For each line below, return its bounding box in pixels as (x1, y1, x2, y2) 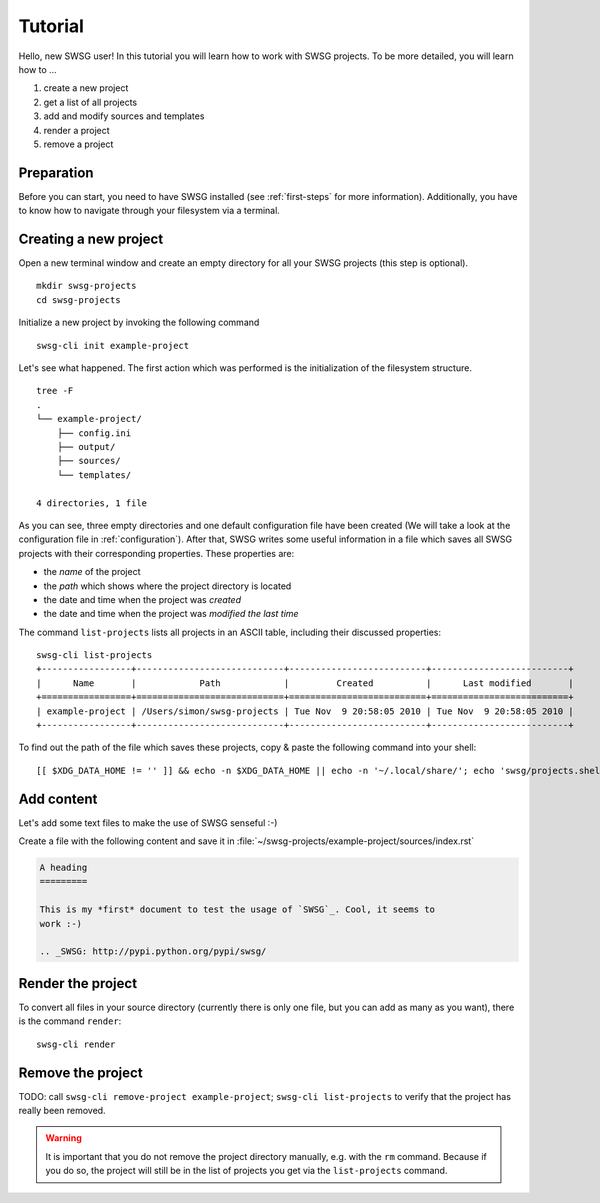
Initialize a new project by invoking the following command (18, 316, 260, 329)
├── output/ (56, 441, 116, 452)
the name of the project (43, 566, 141, 578)
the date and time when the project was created (43, 593, 242, 605)
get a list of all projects (43, 96, 138, 108)
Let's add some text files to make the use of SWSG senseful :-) (18, 816, 278, 829)
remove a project (43, 138, 114, 150)
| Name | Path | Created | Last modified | (36, 677, 574, 689)
